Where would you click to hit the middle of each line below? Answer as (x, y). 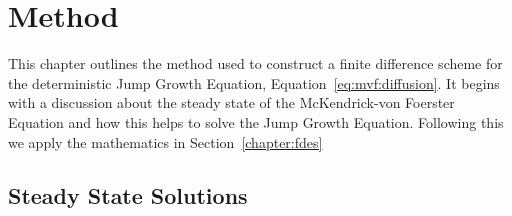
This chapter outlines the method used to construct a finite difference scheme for (255, 63)
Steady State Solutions (128, 195)
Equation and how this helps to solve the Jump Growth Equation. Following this (256, 121)
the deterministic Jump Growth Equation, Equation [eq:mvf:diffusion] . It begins (254, 82)
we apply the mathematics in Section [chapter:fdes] (165, 141)
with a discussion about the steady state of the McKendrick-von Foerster (231, 102)
